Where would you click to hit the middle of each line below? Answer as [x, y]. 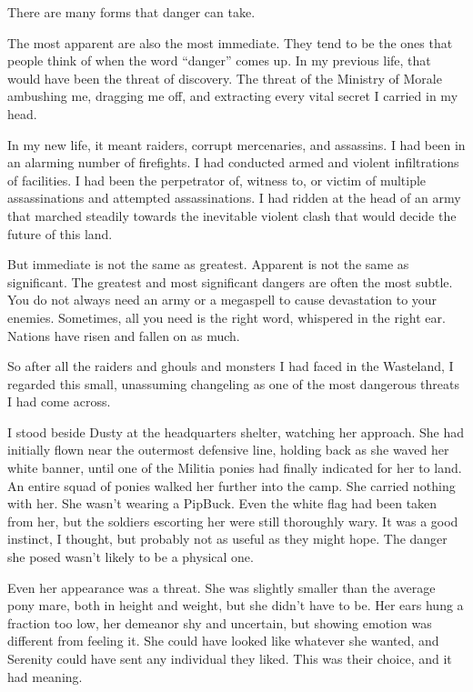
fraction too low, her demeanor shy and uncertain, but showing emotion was [220, 622]
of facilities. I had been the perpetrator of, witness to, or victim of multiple [217, 180]
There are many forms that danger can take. [131, 12]
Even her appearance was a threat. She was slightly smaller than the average [221, 587]
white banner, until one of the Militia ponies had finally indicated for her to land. [235, 468]
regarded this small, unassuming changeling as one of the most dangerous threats [233, 383]
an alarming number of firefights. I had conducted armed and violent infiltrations [233, 162]
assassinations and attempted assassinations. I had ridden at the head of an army [234, 198]
